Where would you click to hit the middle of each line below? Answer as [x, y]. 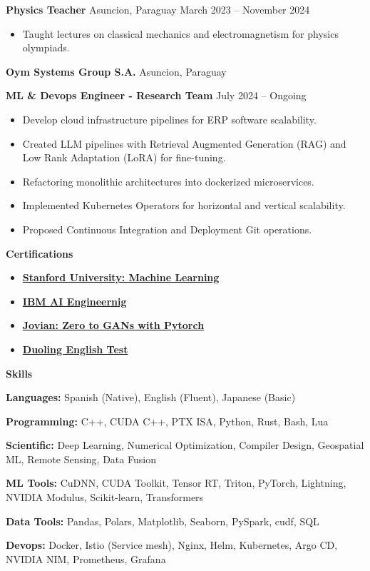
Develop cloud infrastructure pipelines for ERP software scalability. [169, 119]
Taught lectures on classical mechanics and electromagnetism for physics [180, 33]
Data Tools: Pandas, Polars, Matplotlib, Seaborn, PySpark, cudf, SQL [163, 521]
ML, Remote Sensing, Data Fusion [81, 459]
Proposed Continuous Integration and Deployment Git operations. [167, 229]
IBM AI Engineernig [74, 301]
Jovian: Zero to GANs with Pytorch [113, 325]
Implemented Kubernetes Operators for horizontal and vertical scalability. [184, 205]
